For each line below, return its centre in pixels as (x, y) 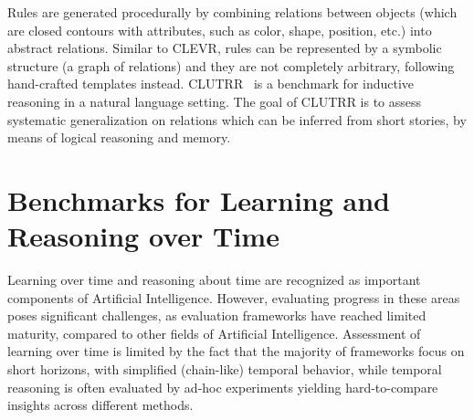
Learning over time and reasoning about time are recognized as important (214, 280)
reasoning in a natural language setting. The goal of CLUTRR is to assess (215, 101)
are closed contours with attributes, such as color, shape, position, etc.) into (220, 30)
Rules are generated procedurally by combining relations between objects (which (232, 12)
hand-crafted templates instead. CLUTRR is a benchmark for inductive (211, 84)
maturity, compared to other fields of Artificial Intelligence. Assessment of (214, 333)
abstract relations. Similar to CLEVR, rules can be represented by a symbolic (225, 48)
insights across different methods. (100, 405)
